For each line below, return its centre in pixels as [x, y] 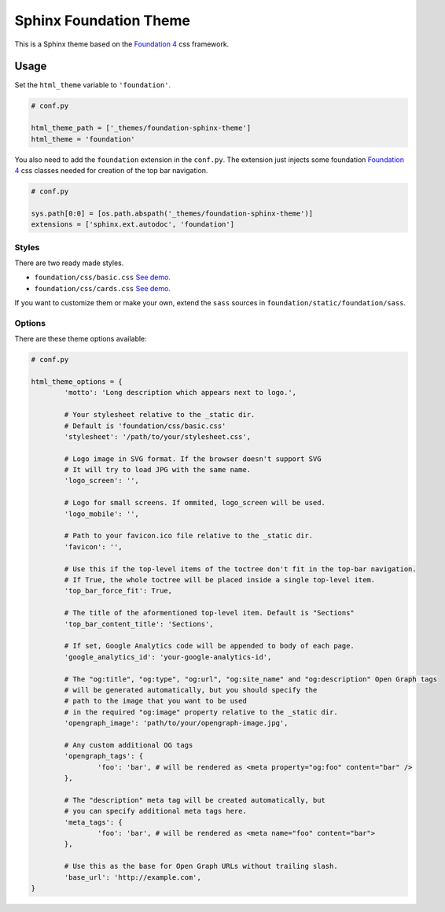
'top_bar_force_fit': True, [118, 591]
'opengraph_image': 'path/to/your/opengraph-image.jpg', [176, 723]
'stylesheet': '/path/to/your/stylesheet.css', [158, 436]
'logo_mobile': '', [101, 514]
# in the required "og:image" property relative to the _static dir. [201, 712]
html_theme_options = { [77, 381]
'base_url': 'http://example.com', [133, 877]
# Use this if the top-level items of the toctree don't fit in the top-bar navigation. [240, 569]
